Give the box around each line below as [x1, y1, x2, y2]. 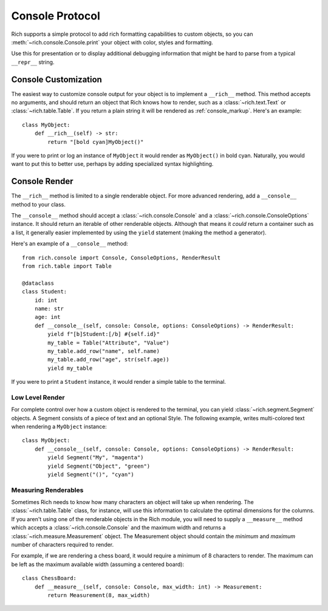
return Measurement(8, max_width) [47, 592, 151, 598]
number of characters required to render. [11, 541, 114, 548]
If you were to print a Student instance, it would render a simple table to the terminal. [11, 378, 226, 386]
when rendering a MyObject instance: [11, 423, 108, 430]
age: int [34, 313, 61, 321]
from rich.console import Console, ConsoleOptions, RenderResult [22, 254, 221, 261]
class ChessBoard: [22, 575, 77, 582]
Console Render [11, 176, 73, 186]
